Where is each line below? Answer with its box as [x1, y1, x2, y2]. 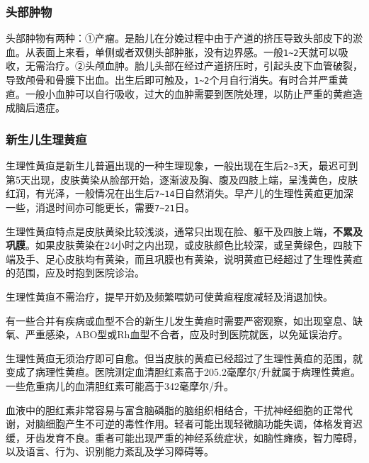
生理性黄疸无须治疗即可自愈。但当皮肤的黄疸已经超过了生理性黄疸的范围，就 [6, 350, 363, 365]
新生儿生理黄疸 [6, 130, 87, 147]
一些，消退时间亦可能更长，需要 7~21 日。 [6, 200, 195, 215]
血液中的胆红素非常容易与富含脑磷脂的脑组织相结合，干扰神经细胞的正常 [6, 402, 343, 417]
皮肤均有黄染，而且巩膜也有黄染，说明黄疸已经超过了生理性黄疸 [64, 251, 363, 266]
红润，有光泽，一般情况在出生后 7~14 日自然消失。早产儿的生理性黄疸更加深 [6, 186, 353, 201]
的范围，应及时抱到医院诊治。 [6, 265, 144, 280]
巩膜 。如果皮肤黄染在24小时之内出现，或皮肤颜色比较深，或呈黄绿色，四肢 [6, 238, 353, 252]
